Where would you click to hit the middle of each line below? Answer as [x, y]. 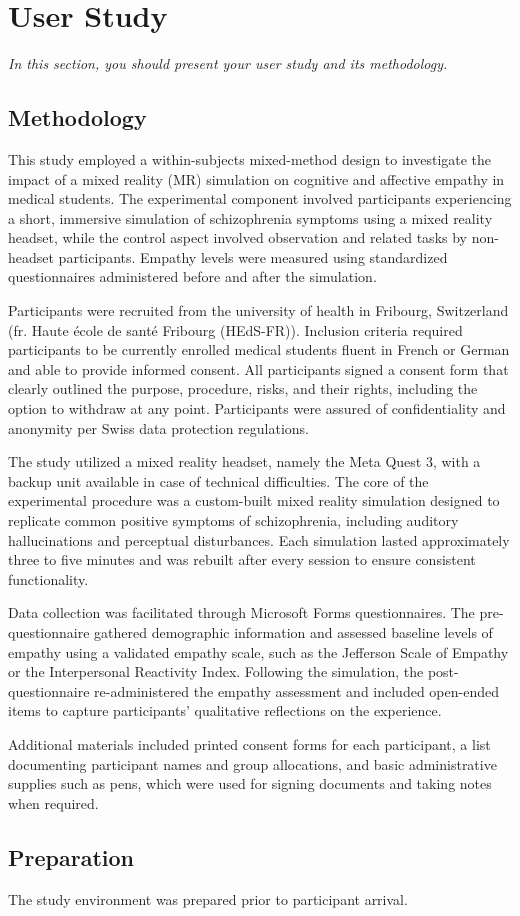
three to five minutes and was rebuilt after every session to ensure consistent [242, 559]
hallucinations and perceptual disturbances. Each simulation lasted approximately [259, 539]
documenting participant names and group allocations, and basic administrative [252, 763]
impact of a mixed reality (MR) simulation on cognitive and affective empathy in [256, 178]
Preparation [71, 856]
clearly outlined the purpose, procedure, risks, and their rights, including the [243, 388]
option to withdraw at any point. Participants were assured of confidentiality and [257, 408]
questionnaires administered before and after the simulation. [192, 276]
